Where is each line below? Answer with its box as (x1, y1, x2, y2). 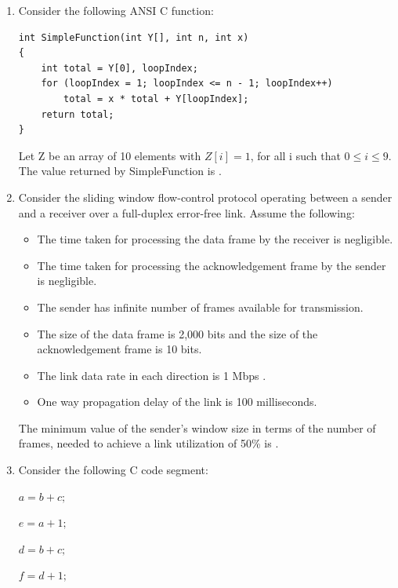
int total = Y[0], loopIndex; (41, 62, 198, 74)
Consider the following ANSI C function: (18, 2, 214, 18)
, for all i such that (250, 147, 341, 163)
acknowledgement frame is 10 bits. (37, 341, 202, 357)
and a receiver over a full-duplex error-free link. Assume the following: (18, 204, 355, 221)
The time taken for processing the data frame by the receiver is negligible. (37, 231, 393, 247)
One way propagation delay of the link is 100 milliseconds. (37, 393, 317, 410)
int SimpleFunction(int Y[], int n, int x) (18, 31, 249, 43)
